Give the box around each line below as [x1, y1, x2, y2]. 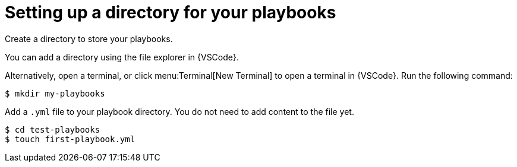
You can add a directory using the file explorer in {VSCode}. [5, 52, 239, 62]
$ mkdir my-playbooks [5, 88, 105, 98]
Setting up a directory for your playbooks [5, 2, 336, 23]
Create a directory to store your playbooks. [5, 33, 173, 44]
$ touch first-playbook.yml [5, 134, 135, 144]
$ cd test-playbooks [5, 124, 100, 134]
